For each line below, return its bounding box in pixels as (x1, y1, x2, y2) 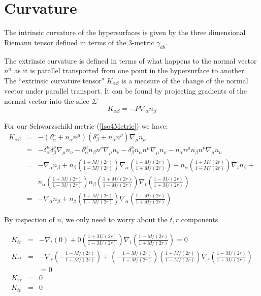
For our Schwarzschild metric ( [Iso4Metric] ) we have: (4, 120, 168, 131)
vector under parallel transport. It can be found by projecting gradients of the (4, 85, 247, 96)
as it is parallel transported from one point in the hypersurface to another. (14, 65, 246, 76)
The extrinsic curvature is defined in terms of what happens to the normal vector (4, 55, 257, 66)
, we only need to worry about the (61, 214, 168, 225)
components (181, 214, 218, 225)
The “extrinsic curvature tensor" (4, 75, 105, 85)
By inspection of (4, 214, 55, 225)
